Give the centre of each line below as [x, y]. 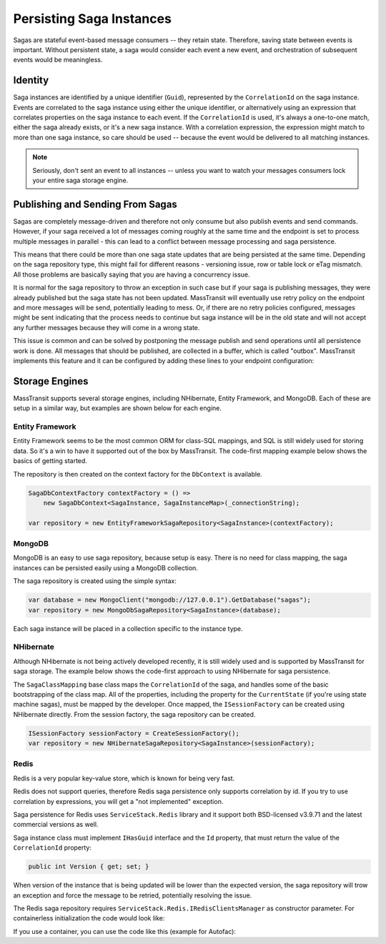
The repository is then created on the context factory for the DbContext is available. [138, 474]
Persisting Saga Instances [92, 19]
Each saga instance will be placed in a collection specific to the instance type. [128, 628]
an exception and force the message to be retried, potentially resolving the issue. [133, 895]
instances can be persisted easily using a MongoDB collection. [105, 567]
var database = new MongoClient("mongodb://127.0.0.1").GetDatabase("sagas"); [169, 600]
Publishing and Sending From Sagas [95, 204]
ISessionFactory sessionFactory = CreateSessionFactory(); [134, 733]
